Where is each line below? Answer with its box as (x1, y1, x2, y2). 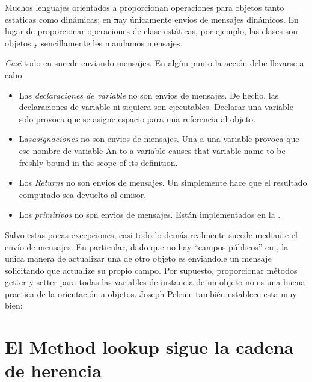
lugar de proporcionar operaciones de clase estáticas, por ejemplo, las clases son (5, 25, 298, 37)
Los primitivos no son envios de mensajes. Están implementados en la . (19, 208, 281, 221)
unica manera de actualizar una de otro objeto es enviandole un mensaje (5, 252, 272, 265)
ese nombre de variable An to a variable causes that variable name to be (19, 144, 286, 156)
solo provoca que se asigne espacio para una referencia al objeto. (19, 112, 256, 125)
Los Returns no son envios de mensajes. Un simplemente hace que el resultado (19, 176, 307, 189)
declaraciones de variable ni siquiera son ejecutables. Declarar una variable (19, 100, 293, 113)
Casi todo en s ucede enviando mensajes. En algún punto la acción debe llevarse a (5, 57, 304, 69)
